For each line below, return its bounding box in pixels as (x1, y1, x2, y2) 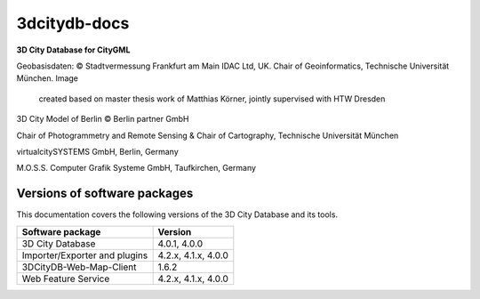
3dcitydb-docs (16, 13, 130, 33)
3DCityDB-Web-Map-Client (21, 261, 137, 273)
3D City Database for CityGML (16, 44, 131, 55)
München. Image (16, 73, 79, 84)
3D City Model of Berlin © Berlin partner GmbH (16, 114, 189, 125)
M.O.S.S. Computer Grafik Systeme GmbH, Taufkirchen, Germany (16, 163, 257, 174)
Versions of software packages (16, 186, 194, 201)
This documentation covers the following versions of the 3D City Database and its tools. (16, 209, 338, 220)
